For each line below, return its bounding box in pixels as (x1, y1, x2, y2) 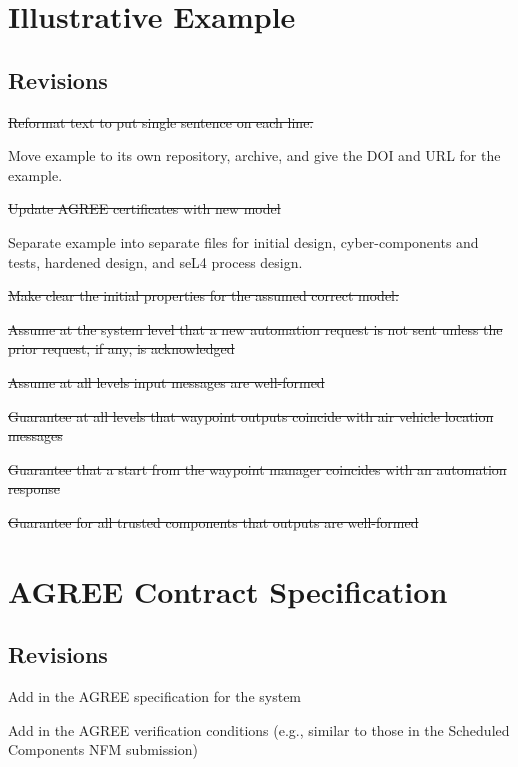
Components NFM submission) (8, 739, 198, 760)
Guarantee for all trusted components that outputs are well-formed (8, 511, 419, 532)
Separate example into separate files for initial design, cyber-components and (8, 231, 479, 252)
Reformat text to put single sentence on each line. (8, 111, 314, 132)
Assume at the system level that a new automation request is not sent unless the (8, 318, 503, 339)
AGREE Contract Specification (8, 570, 448, 611)
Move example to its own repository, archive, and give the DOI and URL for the (8, 145, 501, 166)
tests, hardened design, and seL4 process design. (8, 251, 303, 272)
